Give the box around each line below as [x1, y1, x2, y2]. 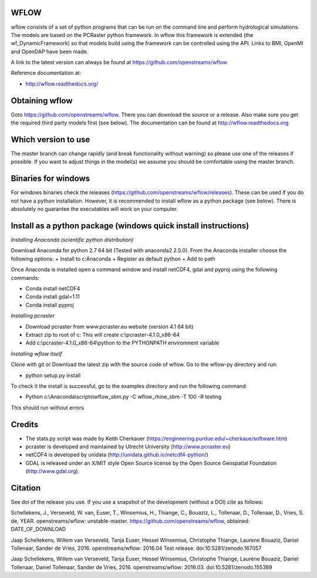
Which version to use [11, 134, 90, 144]
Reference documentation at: [11, 69, 82, 76]
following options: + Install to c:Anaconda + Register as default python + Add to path [11, 255, 215, 262]
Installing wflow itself [11, 350, 62, 357]
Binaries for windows [11, 174, 90, 184]
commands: [11, 274, 40, 281]
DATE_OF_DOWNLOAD [11, 526, 66, 533]
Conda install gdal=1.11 [25, 293, 80, 300]
